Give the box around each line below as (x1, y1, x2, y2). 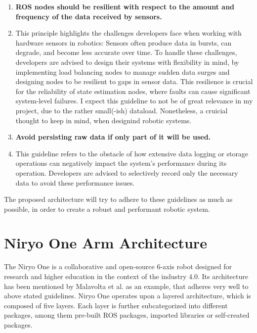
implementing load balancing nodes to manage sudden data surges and (15, 66, 230, 77)
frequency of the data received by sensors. (15, 11, 162, 21)
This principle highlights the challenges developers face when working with (15, 28, 242, 38)
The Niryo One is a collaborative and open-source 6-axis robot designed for (4, 261, 232, 272)
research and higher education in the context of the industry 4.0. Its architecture (4, 271, 248, 281)
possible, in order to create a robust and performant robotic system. (4, 203, 210, 214)
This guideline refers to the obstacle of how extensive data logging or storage (15, 148, 249, 158)
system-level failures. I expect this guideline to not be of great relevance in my (15, 95, 253, 106)
